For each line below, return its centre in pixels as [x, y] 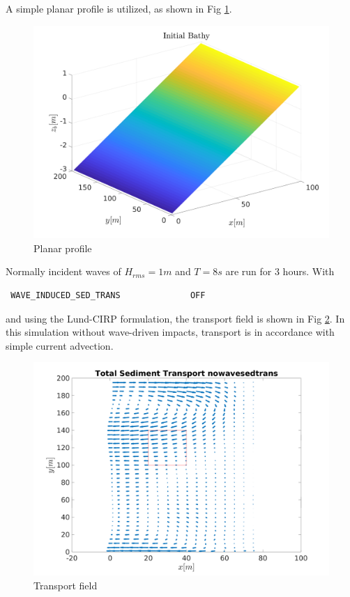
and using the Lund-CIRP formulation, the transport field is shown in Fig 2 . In [175, 318]
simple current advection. [60, 345]
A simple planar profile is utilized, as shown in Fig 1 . [119, 8]
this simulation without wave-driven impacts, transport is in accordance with [170, 332]
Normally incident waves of [63, 271]
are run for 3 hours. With [280, 271]
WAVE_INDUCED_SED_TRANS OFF [108, 295]
